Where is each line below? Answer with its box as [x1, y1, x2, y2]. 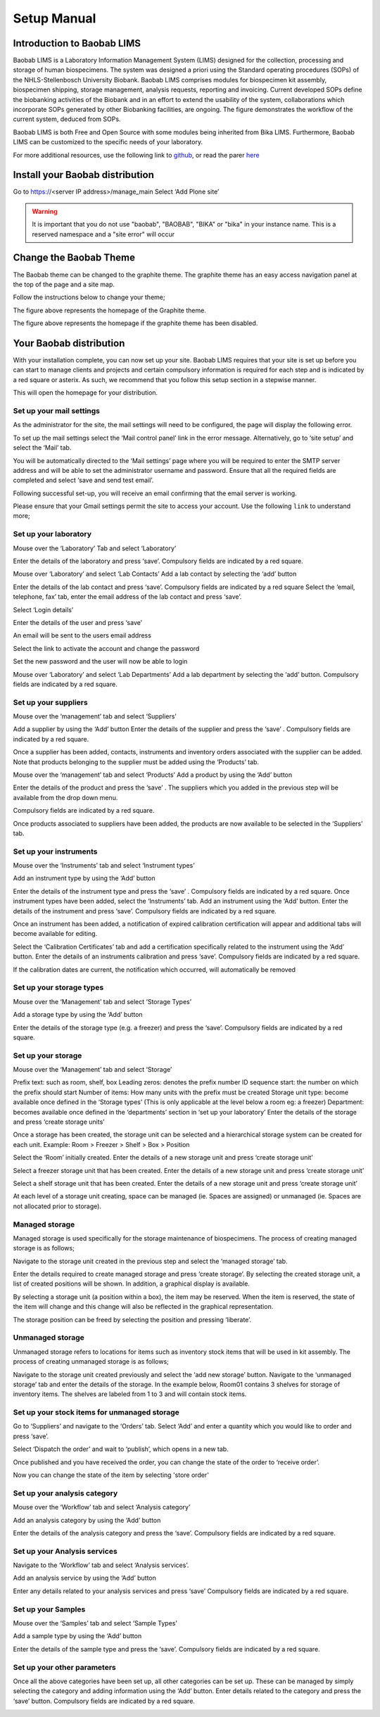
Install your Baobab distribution [13, 169, 154, 181]
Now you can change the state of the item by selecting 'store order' [13, 1471, 209, 1479]
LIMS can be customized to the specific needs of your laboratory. [13, 138, 203, 146]
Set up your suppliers [13, 697, 88, 707]
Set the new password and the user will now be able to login [13, 657, 188, 666]
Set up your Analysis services [13, 1546, 118, 1556]
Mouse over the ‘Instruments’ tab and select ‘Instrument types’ [13, 861, 195, 870]
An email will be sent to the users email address [13, 631, 151, 640]
